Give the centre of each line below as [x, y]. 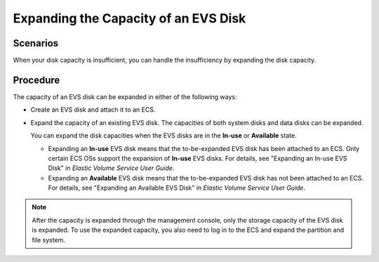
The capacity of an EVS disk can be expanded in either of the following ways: [125, 97]
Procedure [36, 80]
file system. [49, 240]
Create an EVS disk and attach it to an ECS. [93, 110]
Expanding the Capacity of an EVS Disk [129, 18]
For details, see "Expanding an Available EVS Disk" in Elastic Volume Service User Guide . [177, 188]
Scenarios [36, 43]
